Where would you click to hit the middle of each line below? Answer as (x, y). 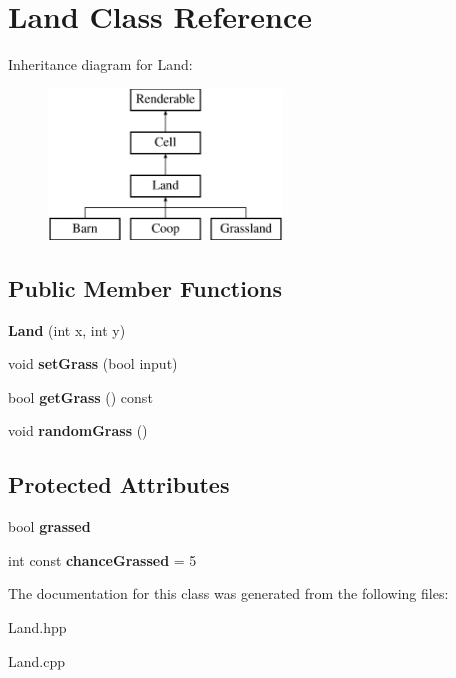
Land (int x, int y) (67, 329)
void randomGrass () (78, 430)
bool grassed (49, 526)
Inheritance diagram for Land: (100, 64)
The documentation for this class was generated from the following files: (228, 593)
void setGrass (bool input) (93, 363)
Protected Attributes (119, 484)
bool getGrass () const (80, 396)
